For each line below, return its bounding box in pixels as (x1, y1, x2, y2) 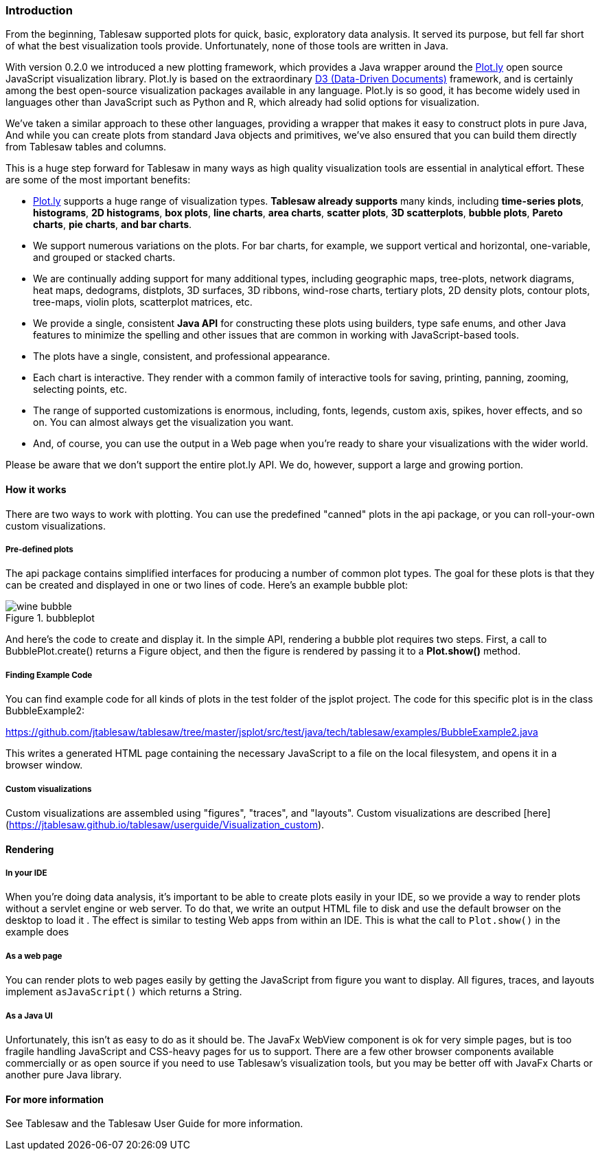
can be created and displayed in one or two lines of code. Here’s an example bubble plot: (5, 579, 408, 591)
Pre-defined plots (5, 544, 73, 554)
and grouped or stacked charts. (33, 251, 176, 264)
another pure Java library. (5, 1068, 122, 1080)
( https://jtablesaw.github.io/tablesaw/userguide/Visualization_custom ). (5, 818, 325, 830)
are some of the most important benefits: (5, 174, 191, 186)
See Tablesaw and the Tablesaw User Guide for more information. (5, 1118, 303, 1130)
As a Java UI (5, 1010, 53, 1021)
